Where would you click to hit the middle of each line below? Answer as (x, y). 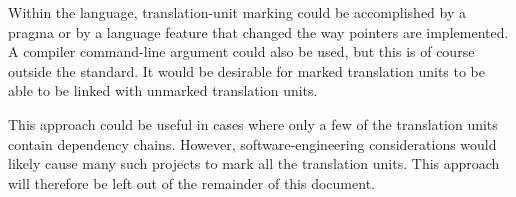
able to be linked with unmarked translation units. (163, 90)
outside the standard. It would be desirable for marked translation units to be (247, 70)
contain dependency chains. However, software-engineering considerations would (252, 143)
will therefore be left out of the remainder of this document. (191, 182)
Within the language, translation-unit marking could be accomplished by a (237, 12)
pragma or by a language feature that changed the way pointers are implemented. (258, 31)
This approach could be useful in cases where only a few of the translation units (253, 123)
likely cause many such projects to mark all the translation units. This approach (254, 163)
